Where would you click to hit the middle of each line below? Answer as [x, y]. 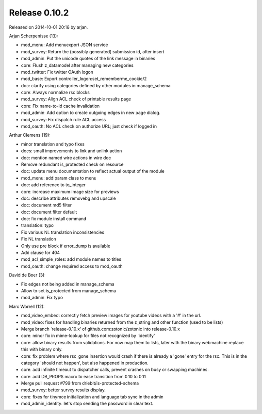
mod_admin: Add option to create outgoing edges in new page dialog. [91, 113]
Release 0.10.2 [39, 13]
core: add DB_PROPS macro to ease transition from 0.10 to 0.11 [83, 376]
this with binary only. [42, 350]
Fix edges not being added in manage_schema [68, 284]
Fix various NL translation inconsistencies [63, 232]
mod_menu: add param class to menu [59, 178]
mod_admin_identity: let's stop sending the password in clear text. [87, 404]
